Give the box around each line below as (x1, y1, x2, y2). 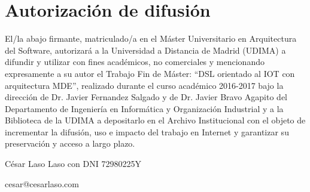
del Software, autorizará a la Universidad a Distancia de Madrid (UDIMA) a (5, 44, 286, 56)
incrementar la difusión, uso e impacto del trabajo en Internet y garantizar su (5, 125, 289, 138)
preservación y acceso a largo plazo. (5, 137, 135, 150)
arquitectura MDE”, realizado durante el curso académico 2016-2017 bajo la (5, 79, 284, 91)
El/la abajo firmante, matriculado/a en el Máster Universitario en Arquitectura (5, 32, 297, 45)
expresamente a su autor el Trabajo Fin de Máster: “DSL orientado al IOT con (5, 67, 295, 79)
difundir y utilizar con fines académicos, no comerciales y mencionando (5, 55, 265, 68)
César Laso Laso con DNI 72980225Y (5, 157, 141, 170)
